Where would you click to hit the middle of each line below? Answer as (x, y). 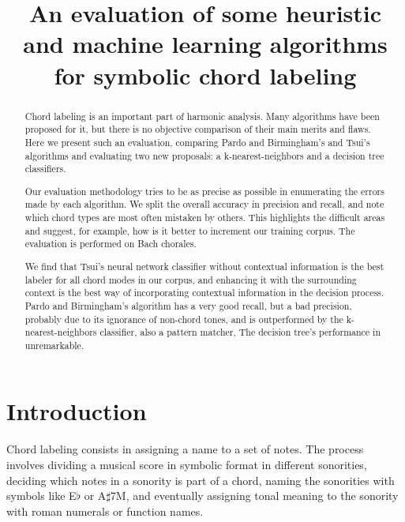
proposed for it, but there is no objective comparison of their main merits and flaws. (198, 129)
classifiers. (45, 169)
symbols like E (41, 496)
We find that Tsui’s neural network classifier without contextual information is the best (204, 266)
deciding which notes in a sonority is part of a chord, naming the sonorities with (201, 480)
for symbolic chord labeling (205, 75)
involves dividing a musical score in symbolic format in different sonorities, (187, 465)
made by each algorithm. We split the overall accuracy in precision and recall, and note (204, 204)
